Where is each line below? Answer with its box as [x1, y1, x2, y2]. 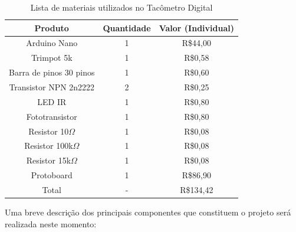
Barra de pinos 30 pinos [9, 66, 95, 79]
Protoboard [31, 169, 73, 181]
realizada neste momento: [5, 217, 97, 230]
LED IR [37, 95, 67, 107]
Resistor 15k [26, 154, 71, 166]
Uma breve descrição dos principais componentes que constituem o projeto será [5, 205, 291, 218]
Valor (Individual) [159, 21, 234, 34]
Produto [34, 21, 69, 34]
